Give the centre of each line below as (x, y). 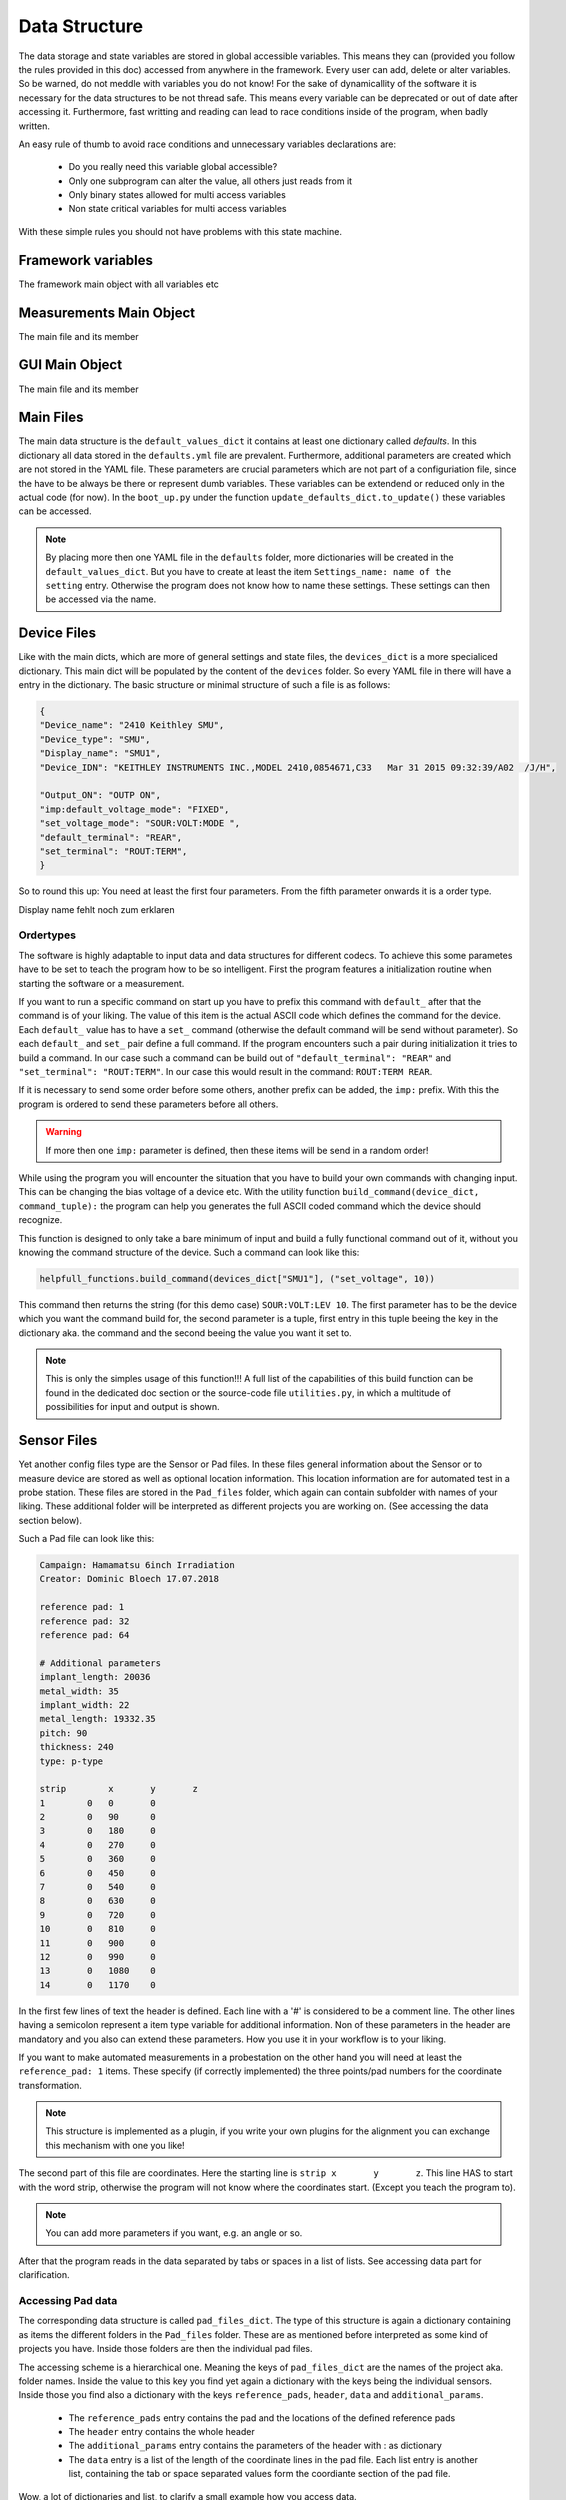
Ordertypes (47, 935)
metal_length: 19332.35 (98, 1719)
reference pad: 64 (84, 1635)
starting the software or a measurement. (101, 983)
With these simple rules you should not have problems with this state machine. (180, 231)
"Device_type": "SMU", (95, 739)
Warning (63, 1132)
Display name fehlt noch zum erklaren (96, 909)
